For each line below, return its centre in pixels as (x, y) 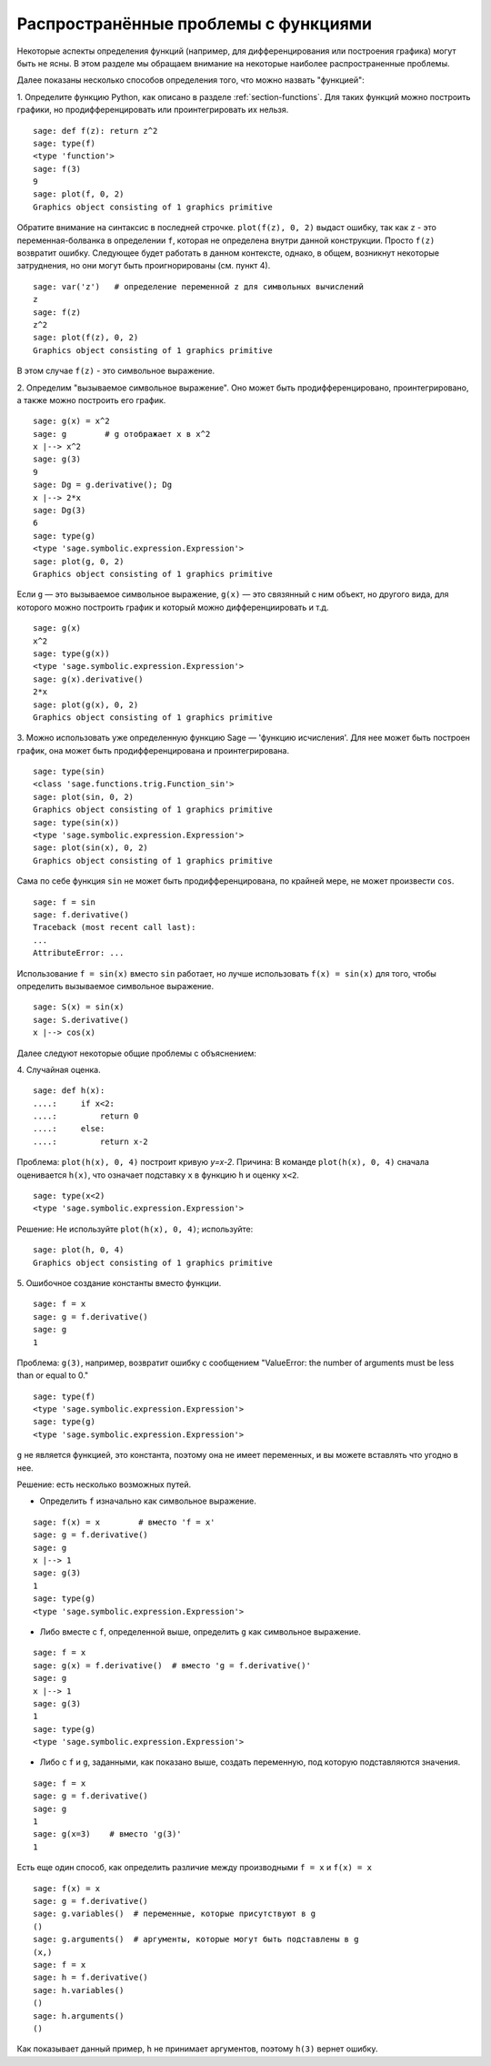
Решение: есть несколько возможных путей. (104, 1484)
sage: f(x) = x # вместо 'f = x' (124, 1522)
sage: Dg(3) (60, 511)
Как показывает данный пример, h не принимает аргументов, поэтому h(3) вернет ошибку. (197, 2049)
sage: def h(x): (69, 1091)
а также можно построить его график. (91, 400)
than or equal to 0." (53, 1375)
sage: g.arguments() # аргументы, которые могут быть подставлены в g (196, 1939)
